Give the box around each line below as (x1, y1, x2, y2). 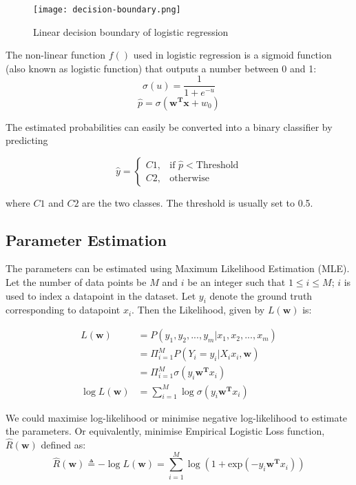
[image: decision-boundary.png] (33, 5, 181, 14)
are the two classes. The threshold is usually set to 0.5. (82, 195, 313, 209)
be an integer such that (187, 275, 286, 289)
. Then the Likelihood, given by (132, 302, 265, 317)
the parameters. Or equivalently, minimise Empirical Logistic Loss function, (6, 424, 325, 438)
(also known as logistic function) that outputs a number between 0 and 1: (6, 61, 317, 75)
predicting (6, 133, 48, 147)
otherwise (169, 173, 209, 183)
